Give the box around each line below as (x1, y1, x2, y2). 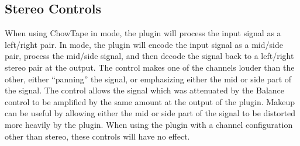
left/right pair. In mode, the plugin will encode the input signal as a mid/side (5, 38, 283, 50)
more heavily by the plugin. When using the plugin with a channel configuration (5, 118, 293, 130)
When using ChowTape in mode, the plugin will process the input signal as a (5, 27, 281, 39)
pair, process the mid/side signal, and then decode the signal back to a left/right (5, 50, 294, 62)
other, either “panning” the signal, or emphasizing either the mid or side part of (5, 72, 292, 85)
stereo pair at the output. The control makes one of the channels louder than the (5, 61, 295, 73)
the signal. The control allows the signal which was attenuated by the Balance (5, 84, 285, 96)
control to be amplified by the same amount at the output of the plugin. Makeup (5, 95, 295, 107)
